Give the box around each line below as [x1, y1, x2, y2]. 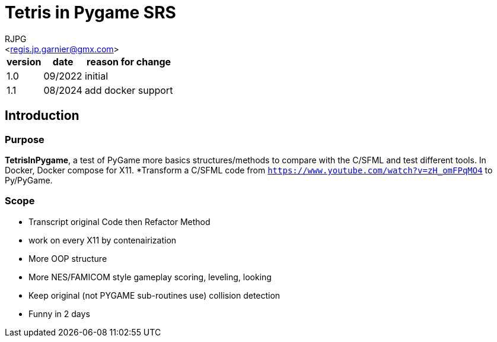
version [7, 55, 42, 68]
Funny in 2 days [28, 308, 90, 319]
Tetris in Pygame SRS [5, 2, 176, 23]
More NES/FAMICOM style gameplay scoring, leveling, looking [28, 271, 272, 282]
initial [84, 69, 109, 82]
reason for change [87, 55, 171, 68]
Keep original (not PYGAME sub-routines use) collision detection [28, 290, 281, 300]
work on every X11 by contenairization [28, 235, 177, 245]
